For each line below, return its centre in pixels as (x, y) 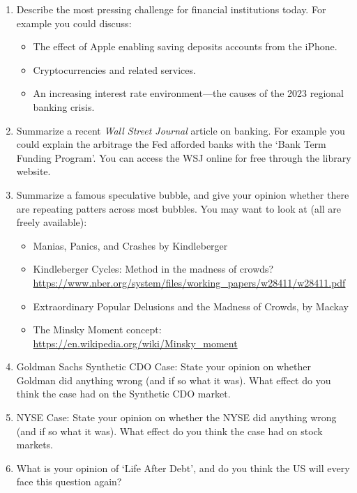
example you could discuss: (74, 23)
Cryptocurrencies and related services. (114, 69)
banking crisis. (64, 106)
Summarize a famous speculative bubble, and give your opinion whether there (183, 194)
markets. (35, 445)
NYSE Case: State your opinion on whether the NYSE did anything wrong (176, 417)
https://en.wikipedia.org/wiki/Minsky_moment (135, 343)
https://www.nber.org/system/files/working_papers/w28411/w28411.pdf (189, 282)
